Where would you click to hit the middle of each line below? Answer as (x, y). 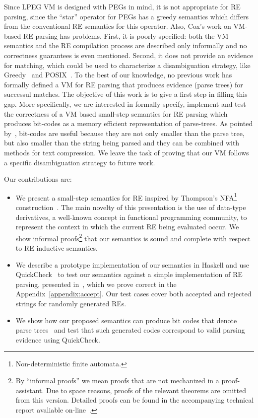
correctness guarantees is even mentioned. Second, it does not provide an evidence (129, 55)
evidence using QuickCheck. (58, 339)
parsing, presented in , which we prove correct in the (96, 284)
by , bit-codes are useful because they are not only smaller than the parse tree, (124, 133)
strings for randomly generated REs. (71, 303)
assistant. (30, 390)
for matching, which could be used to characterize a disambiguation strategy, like (127, 65)
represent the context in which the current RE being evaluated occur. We (127, 227)
